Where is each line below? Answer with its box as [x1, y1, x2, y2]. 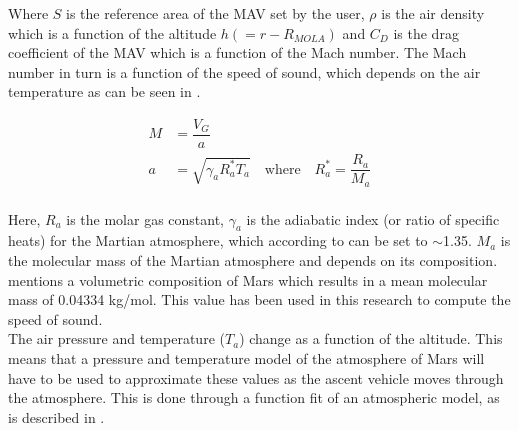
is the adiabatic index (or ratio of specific [246, 208, 500, 229]
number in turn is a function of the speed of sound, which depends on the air [8, 61, 481, 82]
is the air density [381, 3, 485, 23]
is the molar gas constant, [66, 208, 225, 229]
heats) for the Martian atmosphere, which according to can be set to [8, 230, 428, 251]
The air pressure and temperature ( [8, 328, 225, 349]
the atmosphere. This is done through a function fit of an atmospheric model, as [8, 387, 500, 408]
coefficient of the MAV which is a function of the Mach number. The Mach [8, 42, 467, 63]
